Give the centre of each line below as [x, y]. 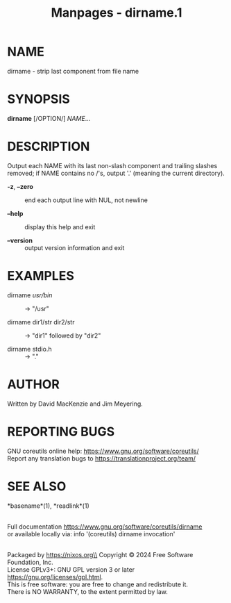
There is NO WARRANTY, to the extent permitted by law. [88, 591]
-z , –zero [20, 186]
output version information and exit [75, 247]
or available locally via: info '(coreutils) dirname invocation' [91, 534]
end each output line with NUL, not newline [86, 200]
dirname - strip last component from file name [73, 71]
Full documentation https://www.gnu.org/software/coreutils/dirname [105, 527]
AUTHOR [34, 384]
